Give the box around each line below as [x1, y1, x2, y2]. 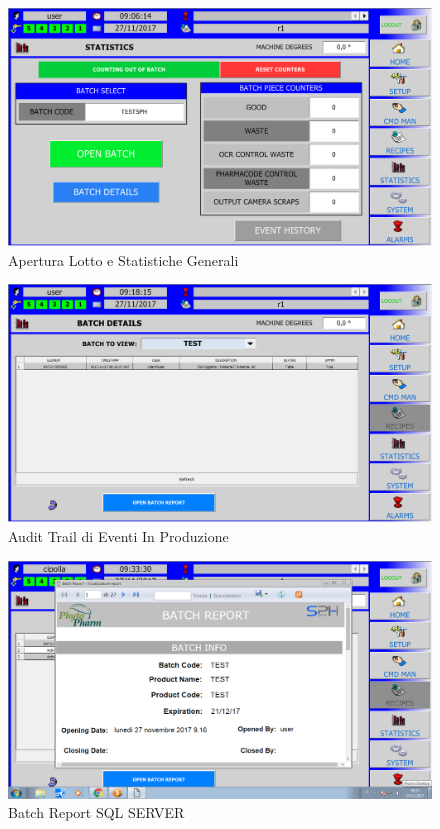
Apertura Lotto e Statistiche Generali [8, 249, 239, 270]
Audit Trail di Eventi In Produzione [8, 525, 229, 546]
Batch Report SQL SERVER [8, 802, 185, 823]
